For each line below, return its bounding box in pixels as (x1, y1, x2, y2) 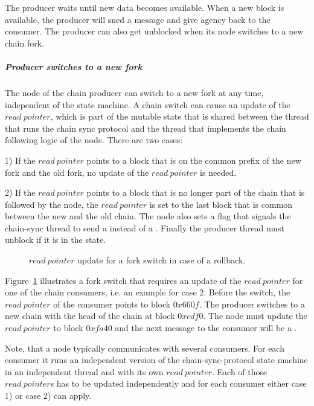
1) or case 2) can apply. (5, 389, 92, 401)
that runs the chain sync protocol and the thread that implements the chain (5, 121, 286, 134)
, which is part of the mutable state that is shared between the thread (50, 110, 309, 123)
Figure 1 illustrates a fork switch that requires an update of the (5, 274, 242, 286)
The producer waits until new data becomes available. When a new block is (5, 1, 284, 13)
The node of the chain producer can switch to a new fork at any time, (5, 86, 264, 98)
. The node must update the (203, 309, 307, 322)
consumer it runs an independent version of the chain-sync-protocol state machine (5, 353, 308, 366)
